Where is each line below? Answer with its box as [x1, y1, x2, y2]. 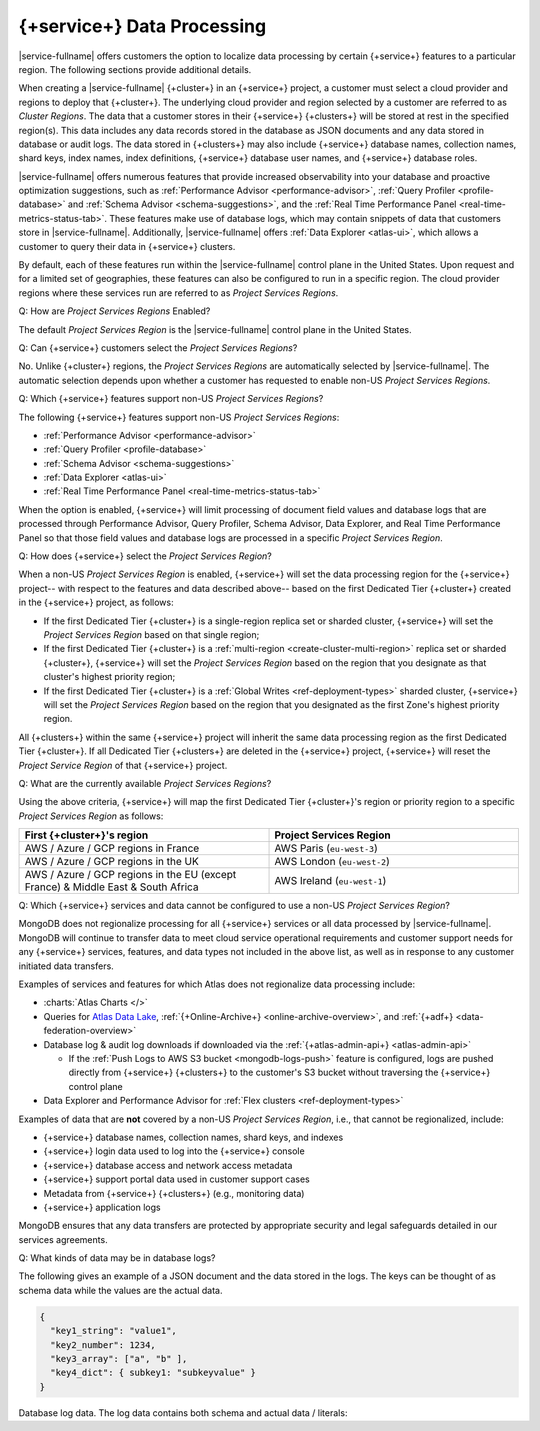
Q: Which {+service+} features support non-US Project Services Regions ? [18, 393, 324, 405]
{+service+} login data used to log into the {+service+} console [43, 1145, 305, 1157]
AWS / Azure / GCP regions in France [24, 841, 200, 855]
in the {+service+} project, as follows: [18, 596, 174, 609]
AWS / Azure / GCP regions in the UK [24, 855, 199, 869]
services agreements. [18, 1233, 109, 1245]
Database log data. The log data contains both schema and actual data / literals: [18, 1406, 348, 1419]
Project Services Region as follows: [18, 810, 164, 822]
